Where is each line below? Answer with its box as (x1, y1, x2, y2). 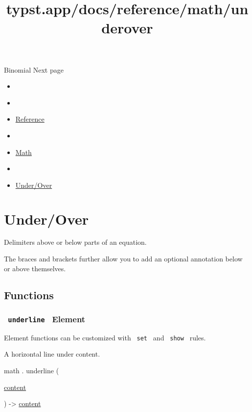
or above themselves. (4, 263, 66, 273)
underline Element (8, 312, 86, 325)
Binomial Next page (4, 64, 64, 75)
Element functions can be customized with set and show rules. (4, 332, 206, 342)
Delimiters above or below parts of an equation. (4, 237, 147, 247)
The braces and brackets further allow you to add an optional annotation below (4, 254, 243, 264)
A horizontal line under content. (4, 349, 100, 359)
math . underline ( (4, 365, 59, 376)
